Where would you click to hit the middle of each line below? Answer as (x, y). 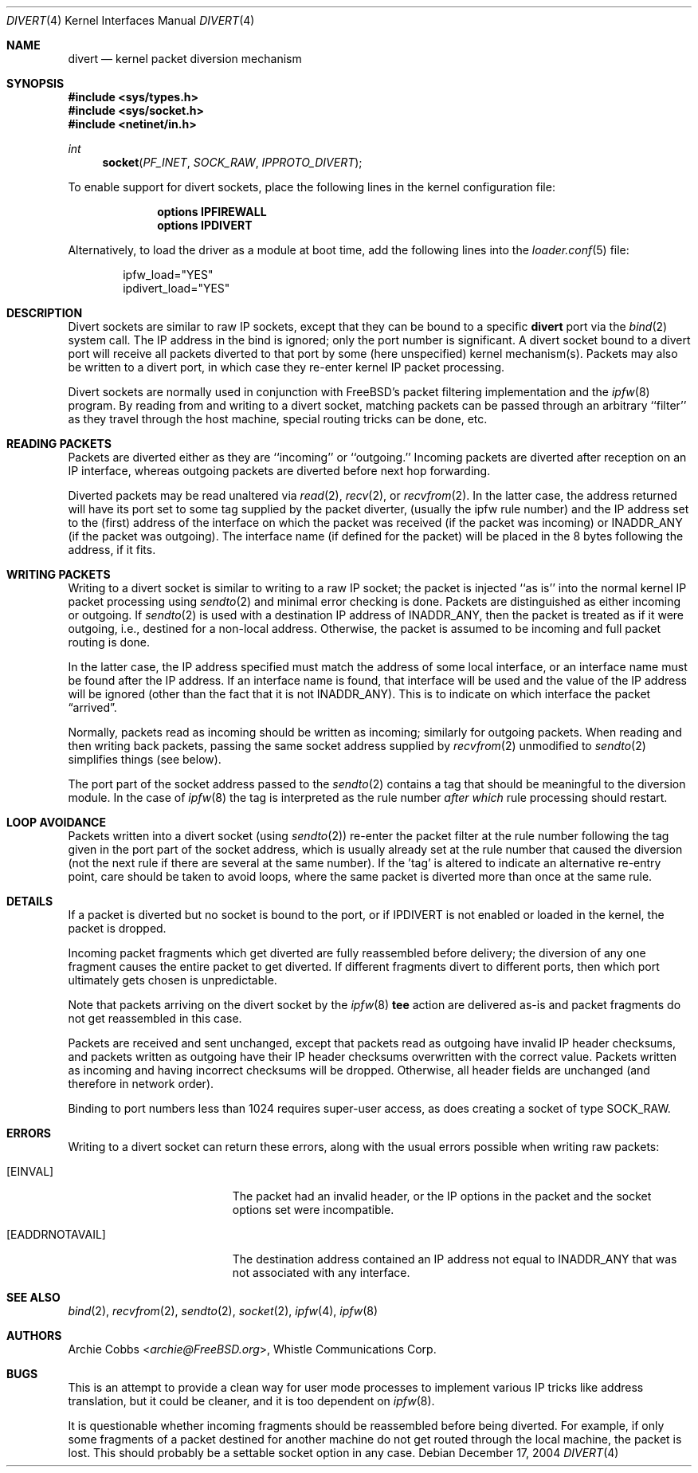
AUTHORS (34, 1336)
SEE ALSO (33, 1297)
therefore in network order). (141, 1084)
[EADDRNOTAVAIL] (56, 1234)
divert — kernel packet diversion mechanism (185, 59)
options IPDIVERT (205, 225)
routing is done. (109, 642)
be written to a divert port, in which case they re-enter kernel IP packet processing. (286, 367)
